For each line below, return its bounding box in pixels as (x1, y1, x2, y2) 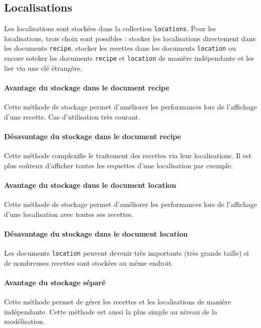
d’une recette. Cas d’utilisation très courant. (4, 111, 140, 122)
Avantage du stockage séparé (4, 277, 106, 287)
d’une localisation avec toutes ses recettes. (4, 208, 134, 219)
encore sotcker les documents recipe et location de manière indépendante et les (4, 53, 254, 63)
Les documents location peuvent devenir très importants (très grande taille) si (4, 248, 249, 258)
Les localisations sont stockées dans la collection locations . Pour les (4, 23, 216, 34)
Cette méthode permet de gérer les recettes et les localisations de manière (4, 296, 231, 307)
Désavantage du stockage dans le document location (4, 228, 188, 239)
